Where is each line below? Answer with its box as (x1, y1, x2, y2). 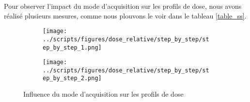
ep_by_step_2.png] (43, 75, 102, 82)
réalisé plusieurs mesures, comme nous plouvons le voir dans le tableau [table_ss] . (4, 10, 247, 20)
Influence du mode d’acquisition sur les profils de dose (23, 89, 184, 99)
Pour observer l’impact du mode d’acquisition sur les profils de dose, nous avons (4, 1, 242, 11)
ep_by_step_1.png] (43, 44, 102, 51)
